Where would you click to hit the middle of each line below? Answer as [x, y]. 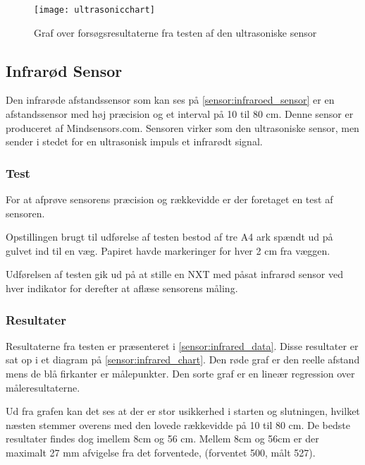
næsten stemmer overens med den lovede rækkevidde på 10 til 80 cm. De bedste [178, 424]
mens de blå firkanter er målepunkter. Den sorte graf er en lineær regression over [180, 374]
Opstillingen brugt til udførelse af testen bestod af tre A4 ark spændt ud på [169, 237]
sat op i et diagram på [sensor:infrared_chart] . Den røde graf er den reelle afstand [183, 360]
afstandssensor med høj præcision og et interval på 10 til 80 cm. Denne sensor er [180, 114]
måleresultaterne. [43, 387]
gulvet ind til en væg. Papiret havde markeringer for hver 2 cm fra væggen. [168, 250]
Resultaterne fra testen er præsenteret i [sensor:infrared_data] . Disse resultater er [182, 345]
